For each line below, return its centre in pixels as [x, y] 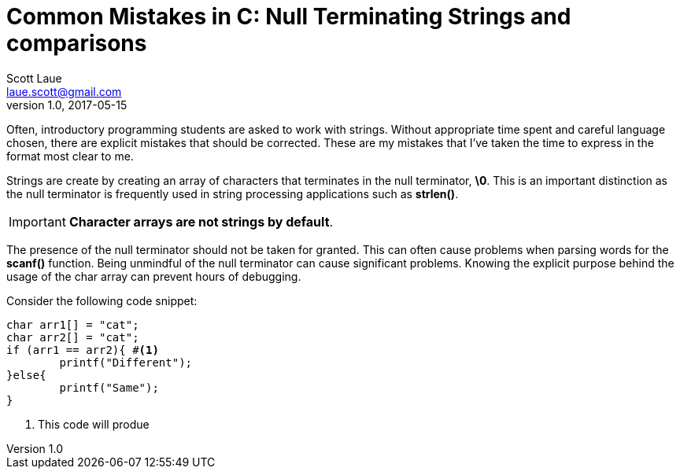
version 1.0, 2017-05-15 [67, 105]
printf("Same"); [109, 387]
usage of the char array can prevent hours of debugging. [154, 276]
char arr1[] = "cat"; [73, 324]
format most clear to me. [70, 156]
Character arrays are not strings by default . [201, 221]
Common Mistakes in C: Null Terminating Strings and [289, 17]
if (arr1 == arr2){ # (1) [83, 350]
